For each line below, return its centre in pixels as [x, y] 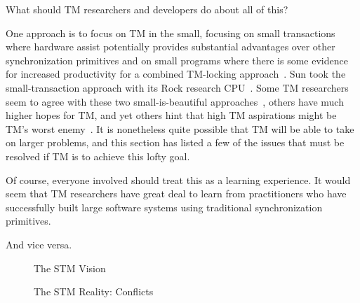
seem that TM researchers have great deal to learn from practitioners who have [176, 193]
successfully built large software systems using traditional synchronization [164, 207]
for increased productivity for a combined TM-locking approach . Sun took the [176, 74]
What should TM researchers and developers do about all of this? [147, 9]
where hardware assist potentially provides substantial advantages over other [171, 47]
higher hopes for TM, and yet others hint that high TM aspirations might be [171, 115]
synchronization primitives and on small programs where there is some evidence [177, 60]
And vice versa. [39, 244]
